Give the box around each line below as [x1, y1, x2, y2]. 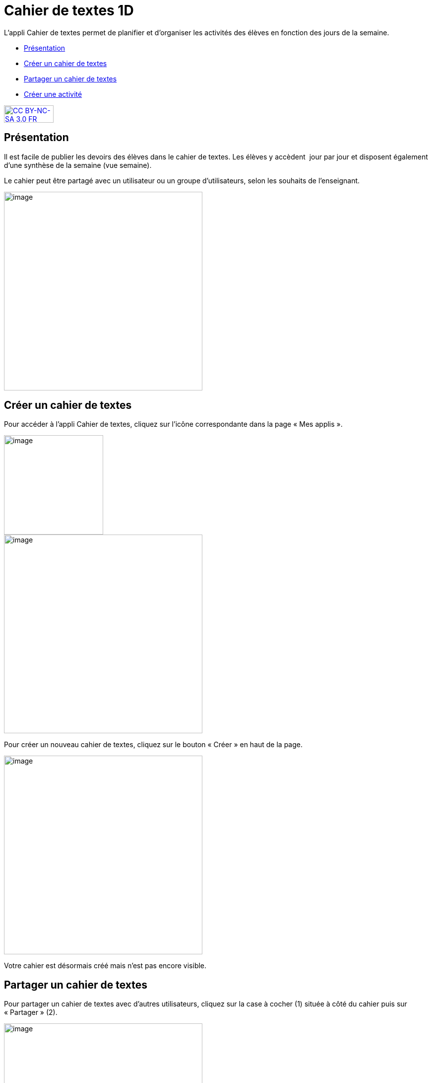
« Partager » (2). [4, 1008, 58, 1017]
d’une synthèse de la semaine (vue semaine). [4, 160, 152, 169]
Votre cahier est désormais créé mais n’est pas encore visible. [4, 961, 207, 970]
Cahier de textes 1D [4, 2, 134, 19]
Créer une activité [24, 89, 82, 98]
